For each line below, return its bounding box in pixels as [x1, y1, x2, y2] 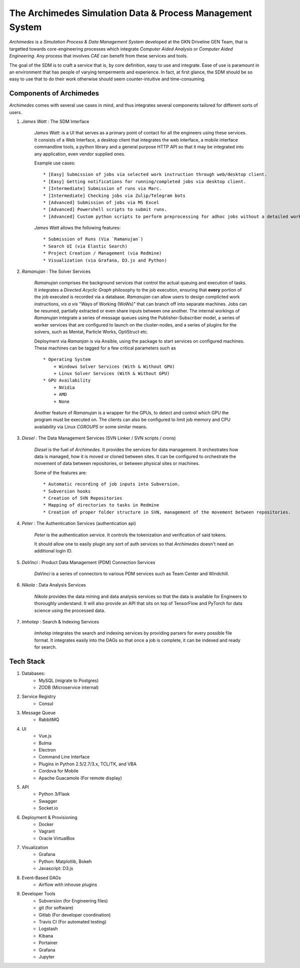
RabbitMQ [38, 716, 59, 722]
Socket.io [38, 805, 58, 811]
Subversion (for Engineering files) [38, 897, 108, 903]
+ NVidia [53, 384, 75, 390]
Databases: [21, 670, 45, 676]
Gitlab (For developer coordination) [38, 911, 111, 917]
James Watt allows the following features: [34, 225, 121, 231]
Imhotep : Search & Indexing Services [21, 619, 99, 625]
